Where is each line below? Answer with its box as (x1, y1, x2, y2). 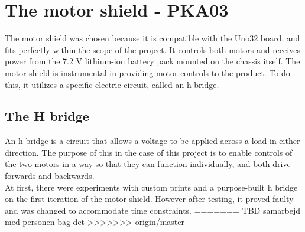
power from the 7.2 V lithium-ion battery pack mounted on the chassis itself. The (5, 55, 300, 67)
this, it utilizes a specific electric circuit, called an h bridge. (5, 78, 219, 90)
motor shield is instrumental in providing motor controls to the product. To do (5, 66, 290, 79)
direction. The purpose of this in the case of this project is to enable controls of (5, 146, 293, 158)
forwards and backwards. (5, 169, 95, 182)
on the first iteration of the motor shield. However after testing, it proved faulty (5, 192, 294, 205)
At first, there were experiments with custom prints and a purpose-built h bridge (5, 181, 298, 193)
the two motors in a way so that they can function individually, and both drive (5, 158, 291, 170)
